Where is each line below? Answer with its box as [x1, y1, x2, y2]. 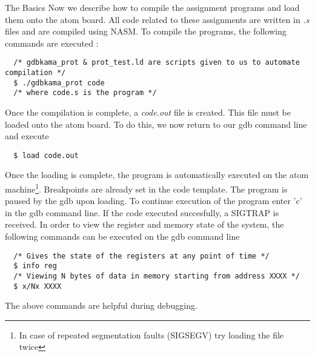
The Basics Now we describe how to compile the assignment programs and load [5, 1, 300, 13]
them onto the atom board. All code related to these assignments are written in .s [5, 13, 310, 25]
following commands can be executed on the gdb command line [5, 230, 240, 243]
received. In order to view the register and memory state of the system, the [5, 218, 284, 231]
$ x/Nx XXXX [13, 282, 62, 291]
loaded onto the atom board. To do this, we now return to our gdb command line [5, 117, 307, 130]
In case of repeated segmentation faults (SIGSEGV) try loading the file [19, 328, 284, 341]
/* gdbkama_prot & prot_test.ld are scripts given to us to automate [13, 58, 300, 67]
